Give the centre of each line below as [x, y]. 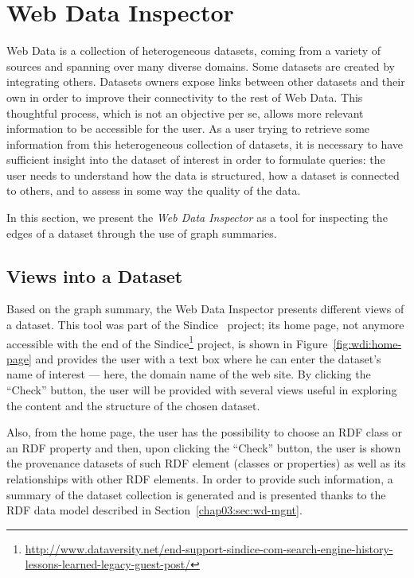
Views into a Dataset [95, 275]
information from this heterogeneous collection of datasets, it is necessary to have [205, 144]
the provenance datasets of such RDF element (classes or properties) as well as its [206, 463]
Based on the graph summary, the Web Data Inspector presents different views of [205, 309]
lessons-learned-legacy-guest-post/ [108, 564]
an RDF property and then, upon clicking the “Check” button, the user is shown [204, 447]
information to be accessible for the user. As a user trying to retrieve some [188, 128]
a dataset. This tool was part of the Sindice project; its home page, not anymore [205, 325]
